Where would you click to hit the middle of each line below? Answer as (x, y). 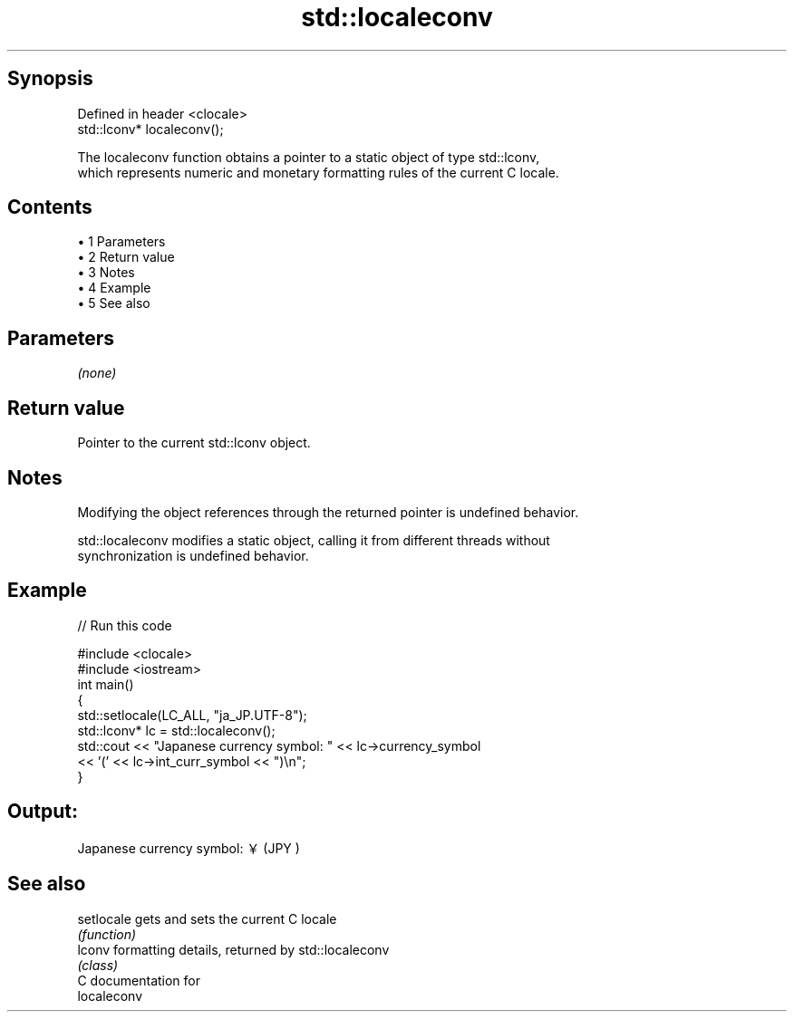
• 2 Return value (126, 257)
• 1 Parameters (121, 242)
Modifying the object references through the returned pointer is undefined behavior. (328, 512)
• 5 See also (114, 303)
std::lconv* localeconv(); (150, 129)
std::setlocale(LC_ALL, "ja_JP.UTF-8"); (192, 715)
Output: (43, 812)
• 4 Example (114, 288)
